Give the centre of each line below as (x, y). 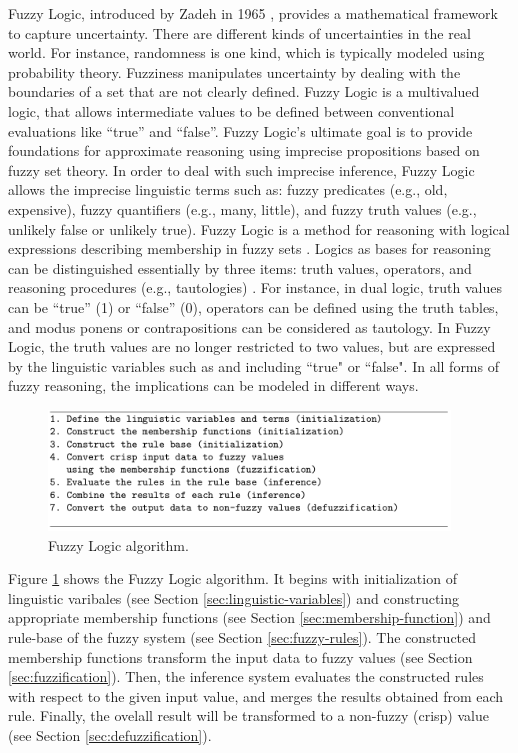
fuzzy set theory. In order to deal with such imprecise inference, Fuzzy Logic (241, 169)
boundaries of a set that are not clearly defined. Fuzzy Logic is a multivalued (244, 91)
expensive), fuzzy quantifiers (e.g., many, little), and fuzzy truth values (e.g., (242, 208)
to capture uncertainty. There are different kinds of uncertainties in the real (239, 32)
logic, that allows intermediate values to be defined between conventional (231, 110)
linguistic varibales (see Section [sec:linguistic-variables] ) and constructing (234, 597)
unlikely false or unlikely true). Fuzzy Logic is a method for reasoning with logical (259, 228)
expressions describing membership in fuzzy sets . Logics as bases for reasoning (249, 248)
